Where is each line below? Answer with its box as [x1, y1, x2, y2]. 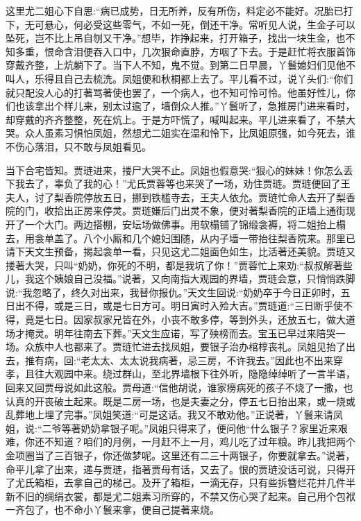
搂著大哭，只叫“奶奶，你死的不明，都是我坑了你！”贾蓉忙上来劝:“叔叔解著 [6, 257, 343, 272]
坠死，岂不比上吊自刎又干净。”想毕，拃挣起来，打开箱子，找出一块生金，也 [6, 31, 346, 45]
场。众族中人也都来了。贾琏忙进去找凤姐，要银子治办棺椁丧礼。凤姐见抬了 [6, 339, 346, 354]
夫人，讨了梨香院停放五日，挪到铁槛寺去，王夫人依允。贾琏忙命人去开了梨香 [6, 189, 355, 204]
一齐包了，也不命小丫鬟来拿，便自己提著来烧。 [6, 502, 219, 517]
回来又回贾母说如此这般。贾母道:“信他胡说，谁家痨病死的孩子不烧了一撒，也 [6, 380, 353, 395]
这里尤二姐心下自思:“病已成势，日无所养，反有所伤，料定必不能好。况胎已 [6, 3, 344, 17]
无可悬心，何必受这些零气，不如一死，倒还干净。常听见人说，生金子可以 [24, 17, 355, 31]
